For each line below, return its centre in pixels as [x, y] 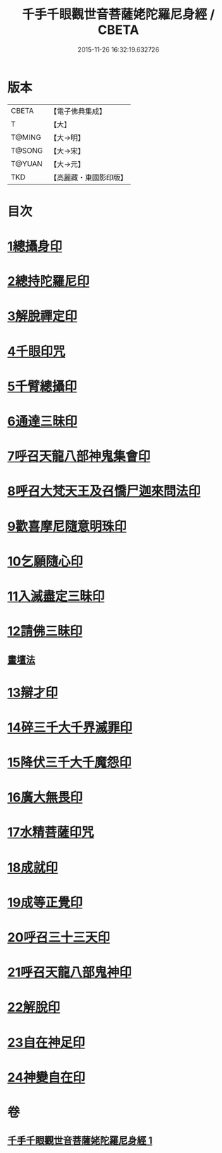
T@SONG [27, 151]
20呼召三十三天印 [59, 938]
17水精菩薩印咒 [51, 832]
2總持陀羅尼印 [48, 282]
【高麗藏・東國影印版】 [89, 177]
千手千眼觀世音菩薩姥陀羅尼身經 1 [80, 1141]
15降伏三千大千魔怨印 [69, 762]
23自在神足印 [46, 1042]
